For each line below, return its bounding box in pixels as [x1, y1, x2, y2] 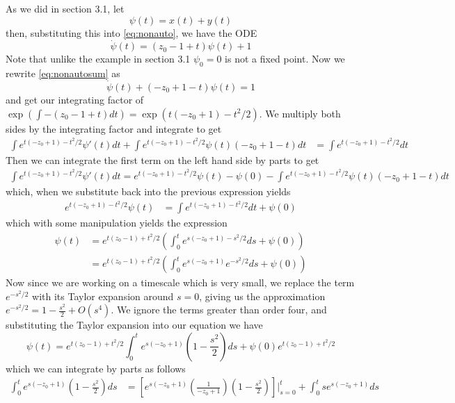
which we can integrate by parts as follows [6, 361, 186, 375]
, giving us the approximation [199, 288, 326, 303]
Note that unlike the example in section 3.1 [6, 51, 191, 66]
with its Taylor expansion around [32, 288, 174, 303]
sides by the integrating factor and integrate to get [6, 121, 222, 135]
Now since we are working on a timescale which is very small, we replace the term [6, 275, 355, 290]
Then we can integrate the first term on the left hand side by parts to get [6, 152, 319, 167]
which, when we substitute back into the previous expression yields [6, 184, 291, 199]
